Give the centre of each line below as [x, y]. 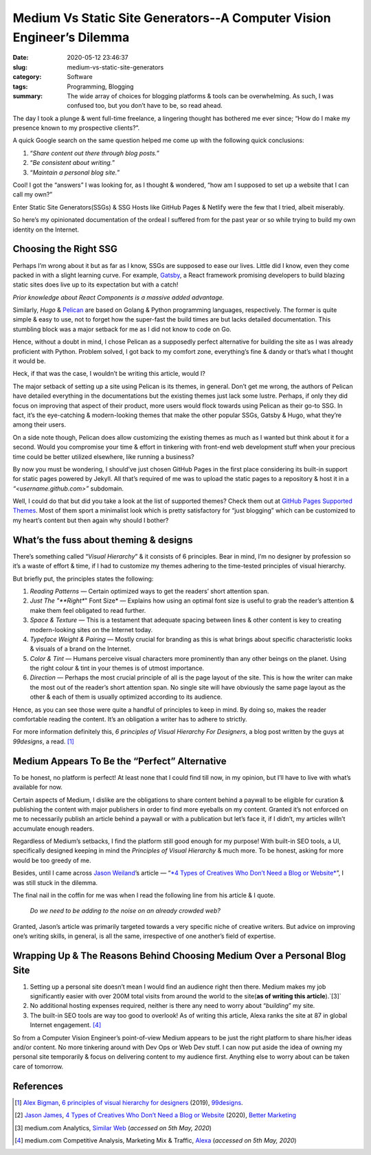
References [38, 1086]
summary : [28, 96]
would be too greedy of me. [52, 860]
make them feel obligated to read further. [88, 610]
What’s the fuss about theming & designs [103, 540]
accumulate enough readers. [54, 829]
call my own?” [33, 194]
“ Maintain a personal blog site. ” [75, 172]
